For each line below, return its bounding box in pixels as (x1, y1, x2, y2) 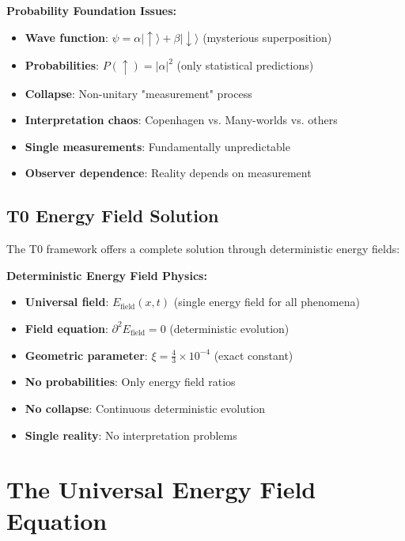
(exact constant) (214, 346, 293, 363)
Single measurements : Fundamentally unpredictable (25, 138, 290, 154)
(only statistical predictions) (176, 57, 314, 74)
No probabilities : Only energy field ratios (25, 373, 236, 390)
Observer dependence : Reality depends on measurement (25, 165, 312, 181)
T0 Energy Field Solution (6, 203, 219, 228)
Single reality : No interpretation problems (25, 426, 237, 443)
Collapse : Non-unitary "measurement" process (25, 85, 252, 101)
